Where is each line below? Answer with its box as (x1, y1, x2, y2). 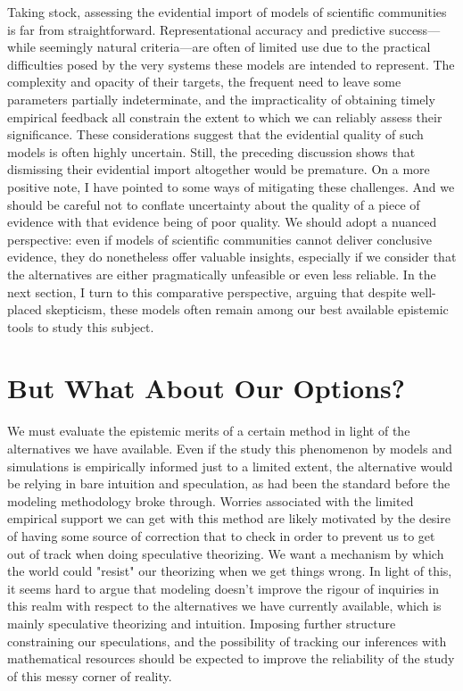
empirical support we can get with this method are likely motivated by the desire (7, 509, 451, 528)
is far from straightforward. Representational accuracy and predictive (7, 20, 385, 38)
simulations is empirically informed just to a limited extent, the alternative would (7, 456, 453, 475)
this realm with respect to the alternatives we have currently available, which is (7, 596, 442, 615)
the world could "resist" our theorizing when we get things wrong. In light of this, (7, 562, 452, 580)
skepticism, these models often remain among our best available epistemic (45, 300, 449, 319)
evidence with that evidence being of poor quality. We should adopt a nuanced (7, 212, 437, 231)
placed (7, 300, 42, 319)
